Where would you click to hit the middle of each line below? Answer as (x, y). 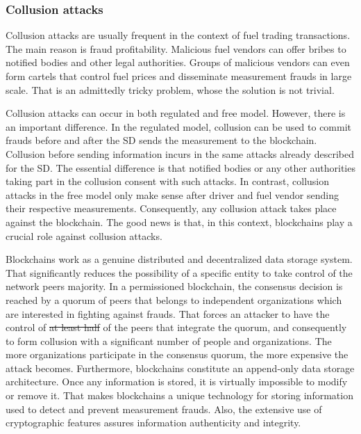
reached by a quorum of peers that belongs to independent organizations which (174, 299)
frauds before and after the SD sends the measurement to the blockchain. (161, 140)
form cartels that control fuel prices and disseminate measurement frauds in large (179, 76)
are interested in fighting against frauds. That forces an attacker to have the (168, 313)
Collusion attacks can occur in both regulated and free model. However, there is (176, 113)
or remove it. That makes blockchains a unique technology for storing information (179, 395)
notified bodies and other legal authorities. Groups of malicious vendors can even (178, 62)
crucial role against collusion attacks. (84, 235)
